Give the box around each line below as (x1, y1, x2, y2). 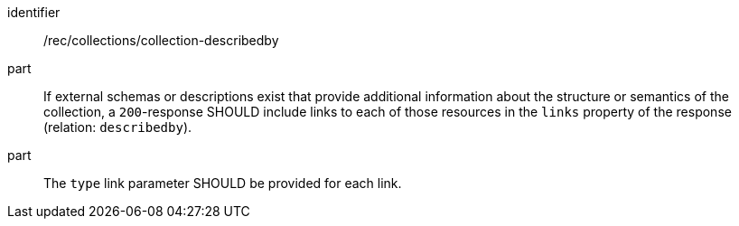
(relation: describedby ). (43, 119, 192, 135)
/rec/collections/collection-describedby (43, 33, 279, 48)
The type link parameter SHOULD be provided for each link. (43, 175, 402, 191)
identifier (7, 5, 61, 20)
